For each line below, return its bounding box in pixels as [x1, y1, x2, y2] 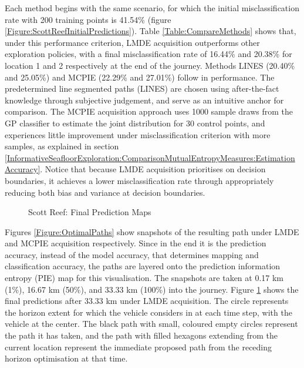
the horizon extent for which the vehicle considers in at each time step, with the [5, 306, 292, 318]
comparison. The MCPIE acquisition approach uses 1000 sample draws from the [5, 105, 293, 118]
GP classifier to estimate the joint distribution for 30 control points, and [5, 116, 265, 129]
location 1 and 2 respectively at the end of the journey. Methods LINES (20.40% [5, 59, 295, 71]
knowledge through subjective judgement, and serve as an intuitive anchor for [5, 93, 284, 106]
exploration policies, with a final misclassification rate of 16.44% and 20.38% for [5, 48, 292, 60]
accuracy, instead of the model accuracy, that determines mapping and [5, 248, 259, 260]
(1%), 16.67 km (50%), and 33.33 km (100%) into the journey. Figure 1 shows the [5, 283, 299, 295]
